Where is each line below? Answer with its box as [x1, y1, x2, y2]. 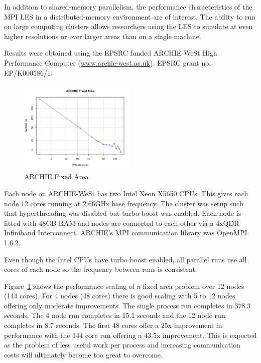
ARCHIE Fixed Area [24, 171, 89, 182]
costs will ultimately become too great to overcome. [4, 349, 163, 359]
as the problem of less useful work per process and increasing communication [4, 339, 240, 350]
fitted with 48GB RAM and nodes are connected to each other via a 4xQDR [4, 217, 239, 228]
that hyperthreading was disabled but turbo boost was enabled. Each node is [4, 208, 241, 218]
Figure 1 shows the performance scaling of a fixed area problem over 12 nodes [4, 280, 244, 291]
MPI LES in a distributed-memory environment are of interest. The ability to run [4, 11, 256, 22]
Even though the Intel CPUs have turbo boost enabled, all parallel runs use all [4, 254, 247, 264]
